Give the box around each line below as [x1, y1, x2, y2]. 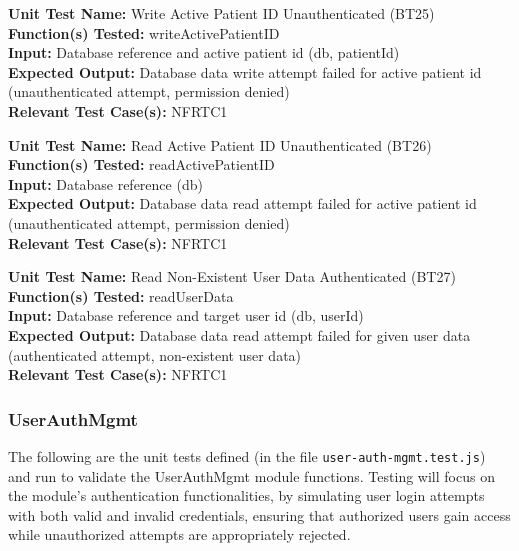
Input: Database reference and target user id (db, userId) [8, 305, 364, 326]
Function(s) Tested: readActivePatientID [8, 154, 275, 175]
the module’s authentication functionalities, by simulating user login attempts [8, 485, 485, 506]
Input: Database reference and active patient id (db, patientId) [8, 42, 400, 63]
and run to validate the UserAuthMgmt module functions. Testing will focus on [8, 465, 495, 486]
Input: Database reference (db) [8, 173, 203, 194]
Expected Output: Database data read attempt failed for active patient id [8, 193, 477, 214]
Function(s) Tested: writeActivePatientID [8, 22, 280, 43]
